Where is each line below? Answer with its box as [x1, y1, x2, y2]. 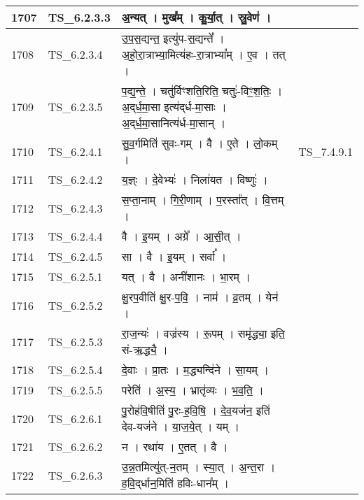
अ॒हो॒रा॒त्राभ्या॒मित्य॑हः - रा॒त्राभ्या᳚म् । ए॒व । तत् [121, 46, 286, 62]
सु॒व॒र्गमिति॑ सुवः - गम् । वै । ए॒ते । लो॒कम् [121, 135, 278, 151]
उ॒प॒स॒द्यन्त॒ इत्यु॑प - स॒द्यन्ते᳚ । [121, 30, 225, 46]
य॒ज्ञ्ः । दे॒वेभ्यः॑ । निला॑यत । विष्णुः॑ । [121, 171, 268, 187]
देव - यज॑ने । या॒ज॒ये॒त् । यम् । [121, 418, 240, 434]
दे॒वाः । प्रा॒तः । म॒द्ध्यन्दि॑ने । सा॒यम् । [121, 362, 269, 378]
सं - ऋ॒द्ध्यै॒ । [121, 341, 168, 357]
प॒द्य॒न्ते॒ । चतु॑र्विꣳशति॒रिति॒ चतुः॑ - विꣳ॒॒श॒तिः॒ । [121, 83, 283, 99]
